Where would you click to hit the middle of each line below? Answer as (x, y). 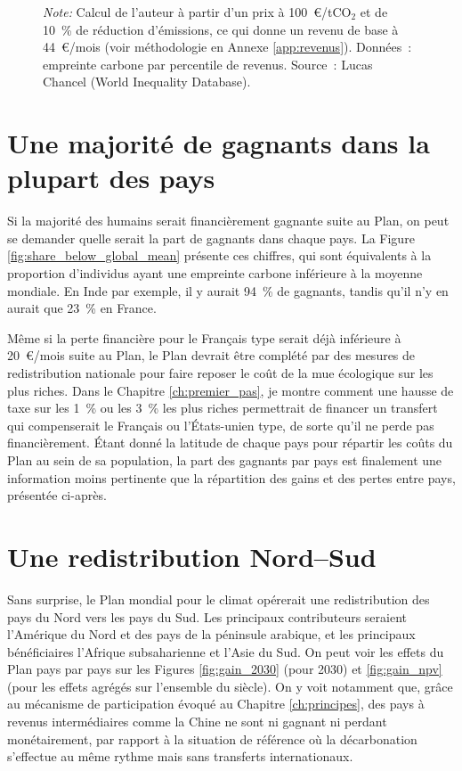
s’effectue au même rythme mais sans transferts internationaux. (180, 756)
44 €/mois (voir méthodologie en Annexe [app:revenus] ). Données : (227, 47)
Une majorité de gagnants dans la (219, 143)
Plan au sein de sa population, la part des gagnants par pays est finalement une (225, 460)
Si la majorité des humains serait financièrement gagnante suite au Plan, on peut (228, 221)
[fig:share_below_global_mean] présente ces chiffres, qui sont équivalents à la (219, 255)
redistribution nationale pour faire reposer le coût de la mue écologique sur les (220, 373)
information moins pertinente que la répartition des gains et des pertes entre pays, (231, 477)
